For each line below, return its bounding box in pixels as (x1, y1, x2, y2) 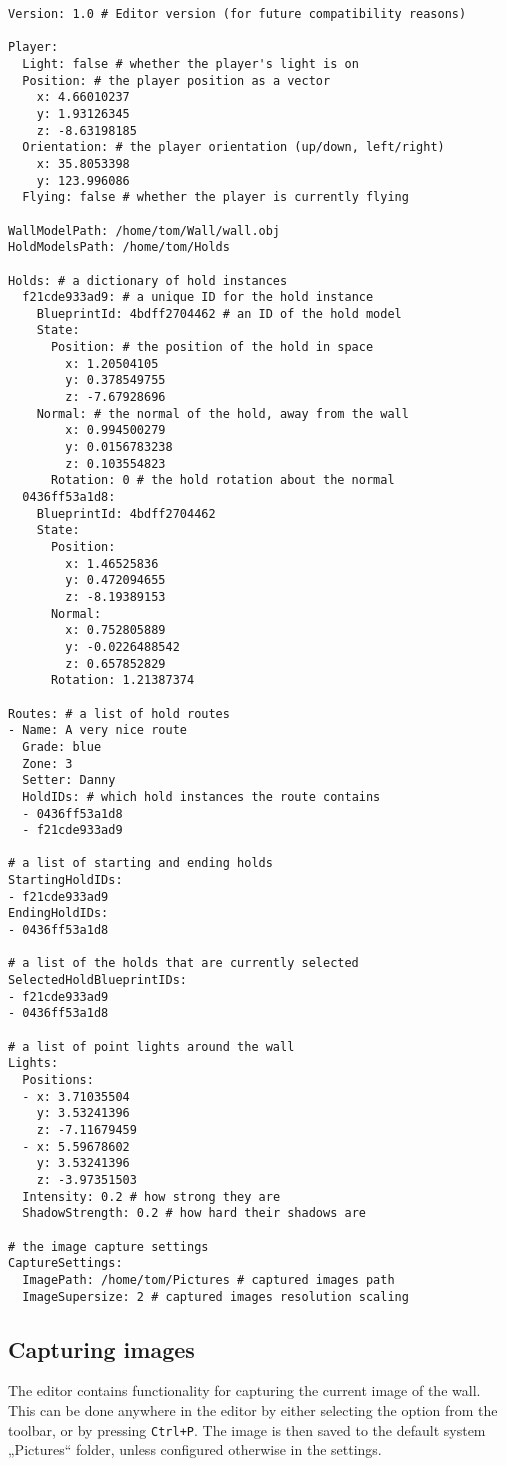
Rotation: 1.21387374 (50, 673, 195, 688)
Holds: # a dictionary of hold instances (8, 273, 288, 288)
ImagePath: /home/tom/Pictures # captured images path (22, 1272, 395, 1287)
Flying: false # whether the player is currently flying (22, 190, 409, 205)
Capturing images (8, 1333, 195, 1364)
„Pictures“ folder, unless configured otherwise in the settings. (8, 1439, 382, 1460)
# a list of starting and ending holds (8, 856, 273, 871)
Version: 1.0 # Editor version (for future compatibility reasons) (8, 7, 467, 21)
